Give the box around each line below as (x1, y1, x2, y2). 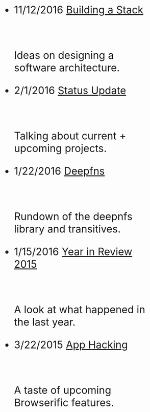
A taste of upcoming (14, 384, 112, 397)
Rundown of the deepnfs (14, 210, 133, 223)
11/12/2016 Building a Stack (14, 4, 143, 16)
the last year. (14, 316, 76, 329)
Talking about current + (14, 129, 127, 142)
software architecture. (14, 61, 120, 74)
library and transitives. (14, 223, 121, 235)
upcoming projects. (14, 142, 107, 155)
